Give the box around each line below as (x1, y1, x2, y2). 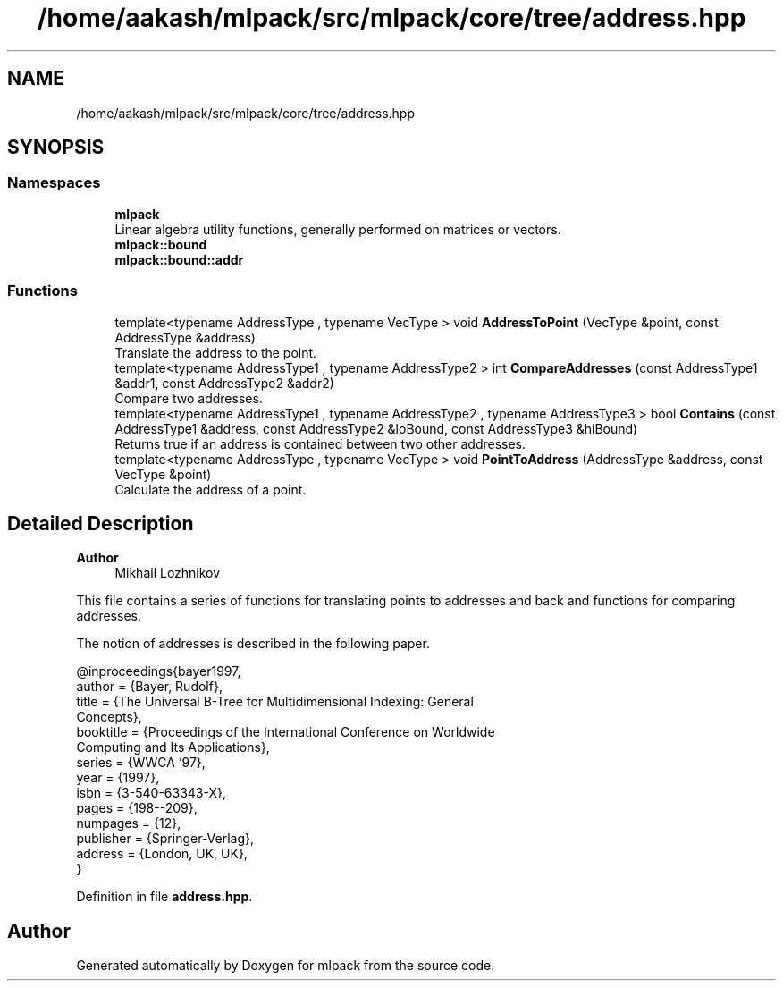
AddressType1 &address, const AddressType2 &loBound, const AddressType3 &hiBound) (114, 420, 638, 436)
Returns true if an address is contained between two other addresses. (114, 435, 526, 452)
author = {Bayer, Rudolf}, (76, 679, 223, 695)
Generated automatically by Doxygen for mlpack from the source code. (76, 958, 495, 974)
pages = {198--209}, (76, 800, 198, 816)
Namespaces (7, 173, 101, 192)
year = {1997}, (76, 770, 160, 786)
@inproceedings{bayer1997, (76, 663, 241, 680)
